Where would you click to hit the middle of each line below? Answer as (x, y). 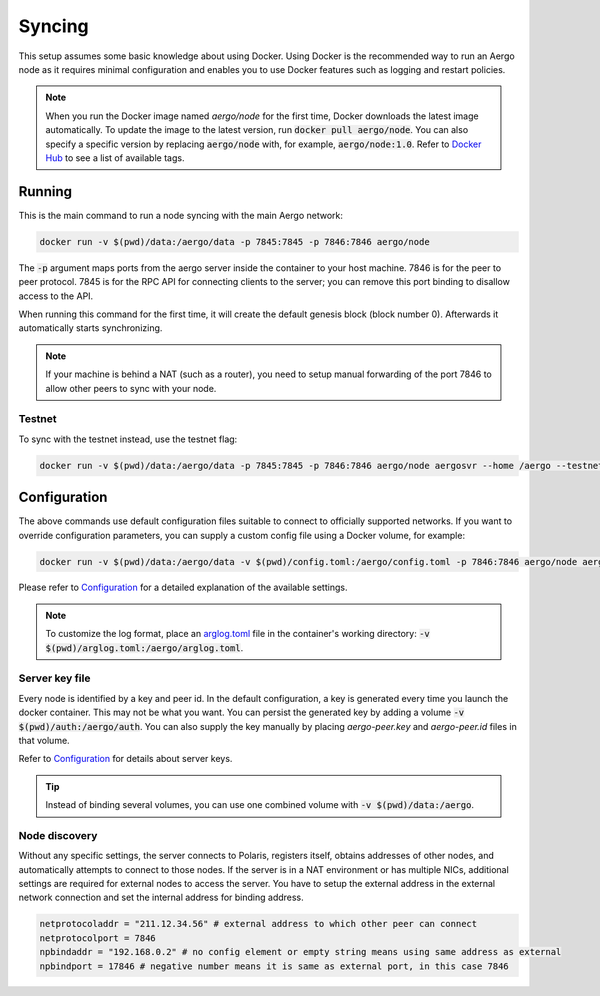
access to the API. (56, 296)
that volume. (44, 740)
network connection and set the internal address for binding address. (161, 897)
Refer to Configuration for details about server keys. (125, 759)
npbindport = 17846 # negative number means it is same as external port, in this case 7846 (274, 966)
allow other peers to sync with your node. (131, 388)
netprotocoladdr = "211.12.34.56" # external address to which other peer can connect (258, 924)
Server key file (54, 678)
